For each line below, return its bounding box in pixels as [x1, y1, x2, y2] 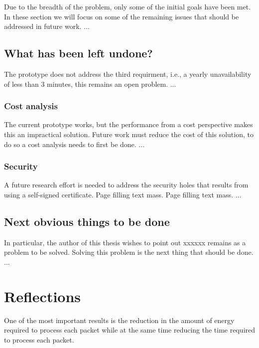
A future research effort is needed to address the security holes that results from [4, 179, 249, 190]
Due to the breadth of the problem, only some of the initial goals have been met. [4, 1, 251, 11]
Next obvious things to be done [4, 213, 170, 229]
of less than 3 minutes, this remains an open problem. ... [4, 78, 176, 89]
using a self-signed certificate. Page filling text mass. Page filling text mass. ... [4, 189, 242, 199]
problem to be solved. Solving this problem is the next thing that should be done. [4, 247, 254, 257]
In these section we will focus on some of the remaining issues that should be [4, 11, 239, 21]
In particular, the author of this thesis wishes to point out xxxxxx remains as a [4, 237, 246, 247]
